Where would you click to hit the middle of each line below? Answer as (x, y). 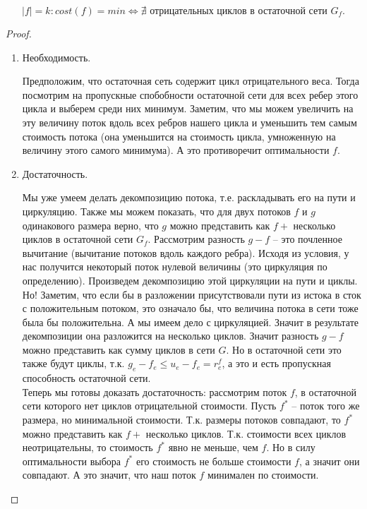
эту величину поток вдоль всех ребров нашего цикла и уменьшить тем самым (189, 122)
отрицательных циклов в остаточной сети (239, 11)
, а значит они (329, 461)
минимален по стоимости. (263, 475)
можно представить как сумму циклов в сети (119, 349)
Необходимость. (56, 57)
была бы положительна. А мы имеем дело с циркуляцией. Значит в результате (191, 322)
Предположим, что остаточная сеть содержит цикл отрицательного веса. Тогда (191, 81)
